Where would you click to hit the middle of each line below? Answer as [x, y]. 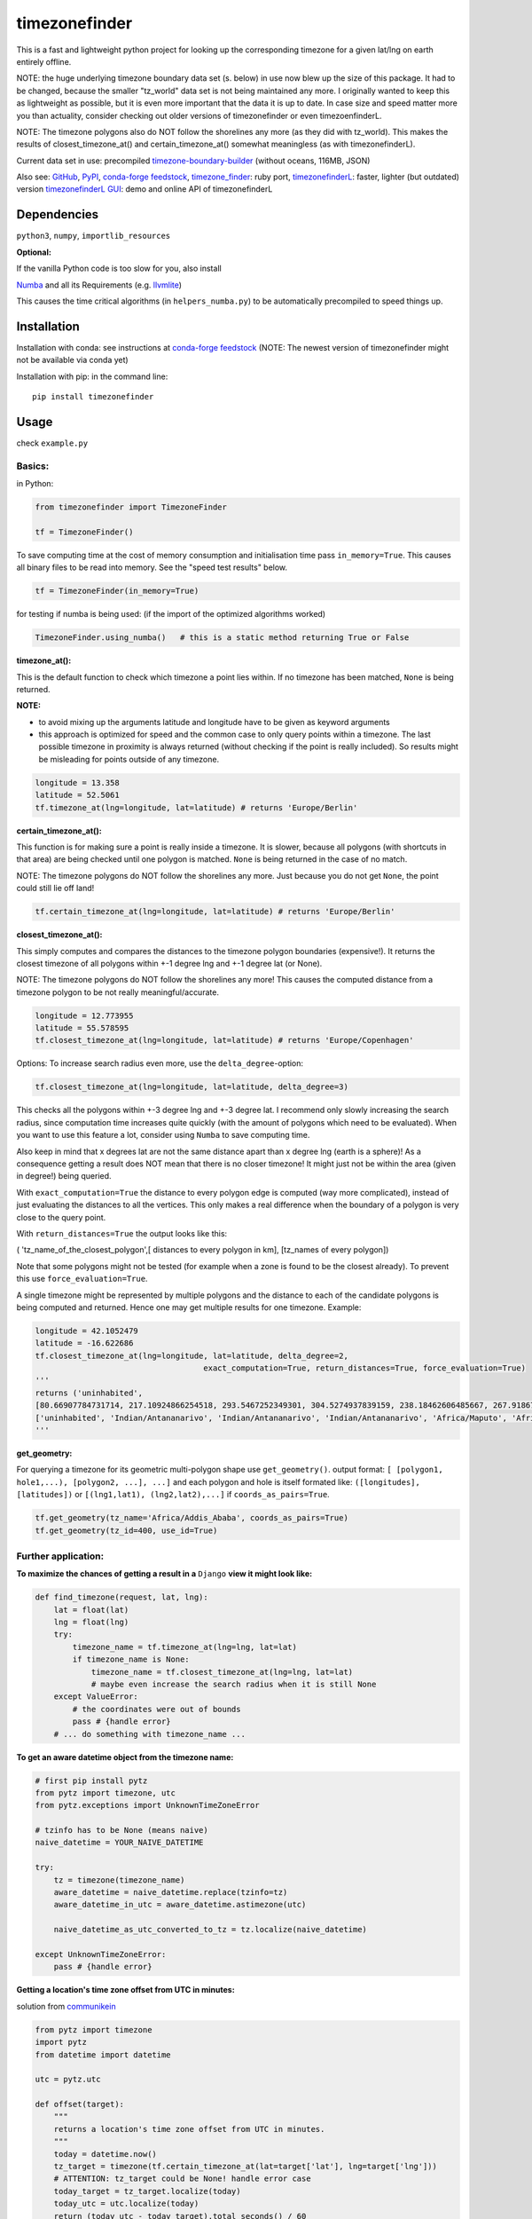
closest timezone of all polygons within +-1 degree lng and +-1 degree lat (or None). [169, 963]
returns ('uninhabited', [89, 1393]
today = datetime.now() [105, 2154]
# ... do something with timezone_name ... [149, 1734]
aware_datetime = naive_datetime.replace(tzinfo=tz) [171, 1892]
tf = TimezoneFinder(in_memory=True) [117, 591]
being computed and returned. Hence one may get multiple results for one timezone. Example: [189, 1307]
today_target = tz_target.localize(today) [147, 2191]
